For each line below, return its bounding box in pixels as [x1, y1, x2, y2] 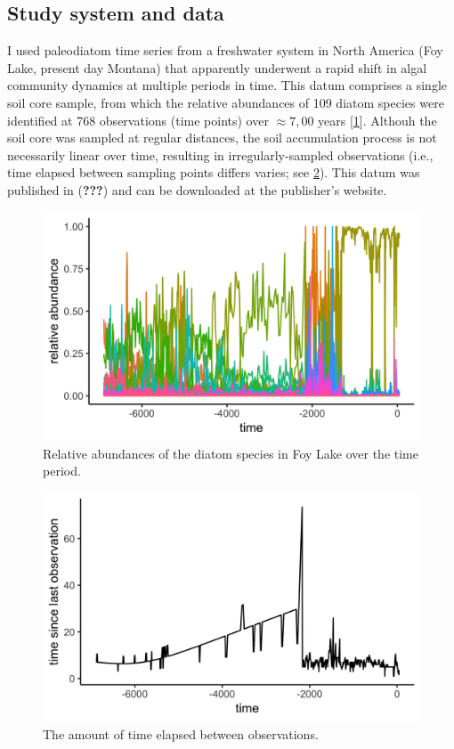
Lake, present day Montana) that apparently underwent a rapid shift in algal [7, 58, 427, 77]
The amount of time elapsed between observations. [43, 725, 319, 744]
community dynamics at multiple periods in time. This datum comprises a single [7, 76, 448, 94]
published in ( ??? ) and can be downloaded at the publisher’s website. [7, 180, 387, 199]
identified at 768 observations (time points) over [7, 110, 269, 129]
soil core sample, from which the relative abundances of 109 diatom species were [7, 93, 444, 111]
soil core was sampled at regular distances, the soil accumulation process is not [7, 128, 437, 147]
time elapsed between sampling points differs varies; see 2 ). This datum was [7, 163, 420, 182]
